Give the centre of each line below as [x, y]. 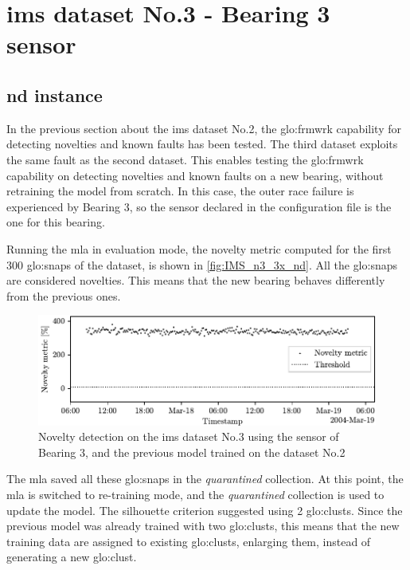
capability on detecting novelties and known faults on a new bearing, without [195, 175]
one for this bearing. [56, 222]
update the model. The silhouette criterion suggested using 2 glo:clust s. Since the [205, 510]
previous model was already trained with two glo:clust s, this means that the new [203, 526]
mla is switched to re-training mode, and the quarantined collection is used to [195, 494]
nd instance [55, 94]
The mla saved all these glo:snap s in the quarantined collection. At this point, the [205, 479]
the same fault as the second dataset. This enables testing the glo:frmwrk [185, 159]
